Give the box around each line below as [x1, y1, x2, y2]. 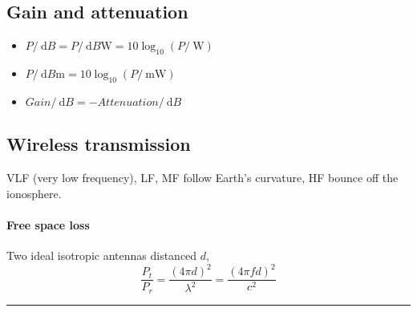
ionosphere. [6, 184, 62, 201]
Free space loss [6, 216, 90, 233]
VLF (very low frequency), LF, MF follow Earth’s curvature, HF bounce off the [6, 169, 399, 185]
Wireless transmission [6, 132, 191, 156]
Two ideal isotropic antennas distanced [6, 246, 197, 263]
